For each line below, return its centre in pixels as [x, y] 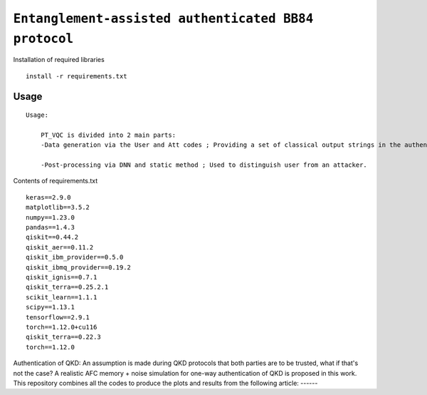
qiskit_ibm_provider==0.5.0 [75, 257]
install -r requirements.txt [77, 76]
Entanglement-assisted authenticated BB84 [163, 19]
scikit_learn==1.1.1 [62, 297]
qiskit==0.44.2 [52, 237]
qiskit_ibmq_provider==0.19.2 [79, 267]
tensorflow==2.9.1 [58, 317]
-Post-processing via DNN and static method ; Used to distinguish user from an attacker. [204, 165]
